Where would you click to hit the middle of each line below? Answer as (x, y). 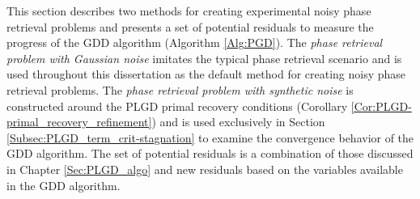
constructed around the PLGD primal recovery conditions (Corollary (177, 106)
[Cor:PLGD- (381, 106)
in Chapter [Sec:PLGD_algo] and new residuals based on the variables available (205, 169)
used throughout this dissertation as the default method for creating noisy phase (206, 74)
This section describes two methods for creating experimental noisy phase (189, 11)
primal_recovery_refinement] (79, 122)
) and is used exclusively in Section (238, 122)
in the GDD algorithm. (64, 185)
